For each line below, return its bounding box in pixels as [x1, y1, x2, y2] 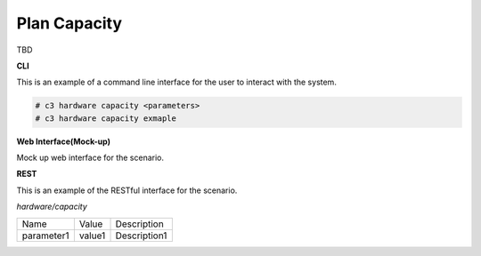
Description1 [115, 229, 167, 242]
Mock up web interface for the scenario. [16, 152, 165, 164]
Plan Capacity [16, 13, 122, 33]
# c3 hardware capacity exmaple [35, 113, 177, 124]
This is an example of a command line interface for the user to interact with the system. [16, 76, 338, 88]
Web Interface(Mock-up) [16, 136, 111, 147]
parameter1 [21, 229, 69, 242]
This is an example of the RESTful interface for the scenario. [16, 185, 238, 196]
